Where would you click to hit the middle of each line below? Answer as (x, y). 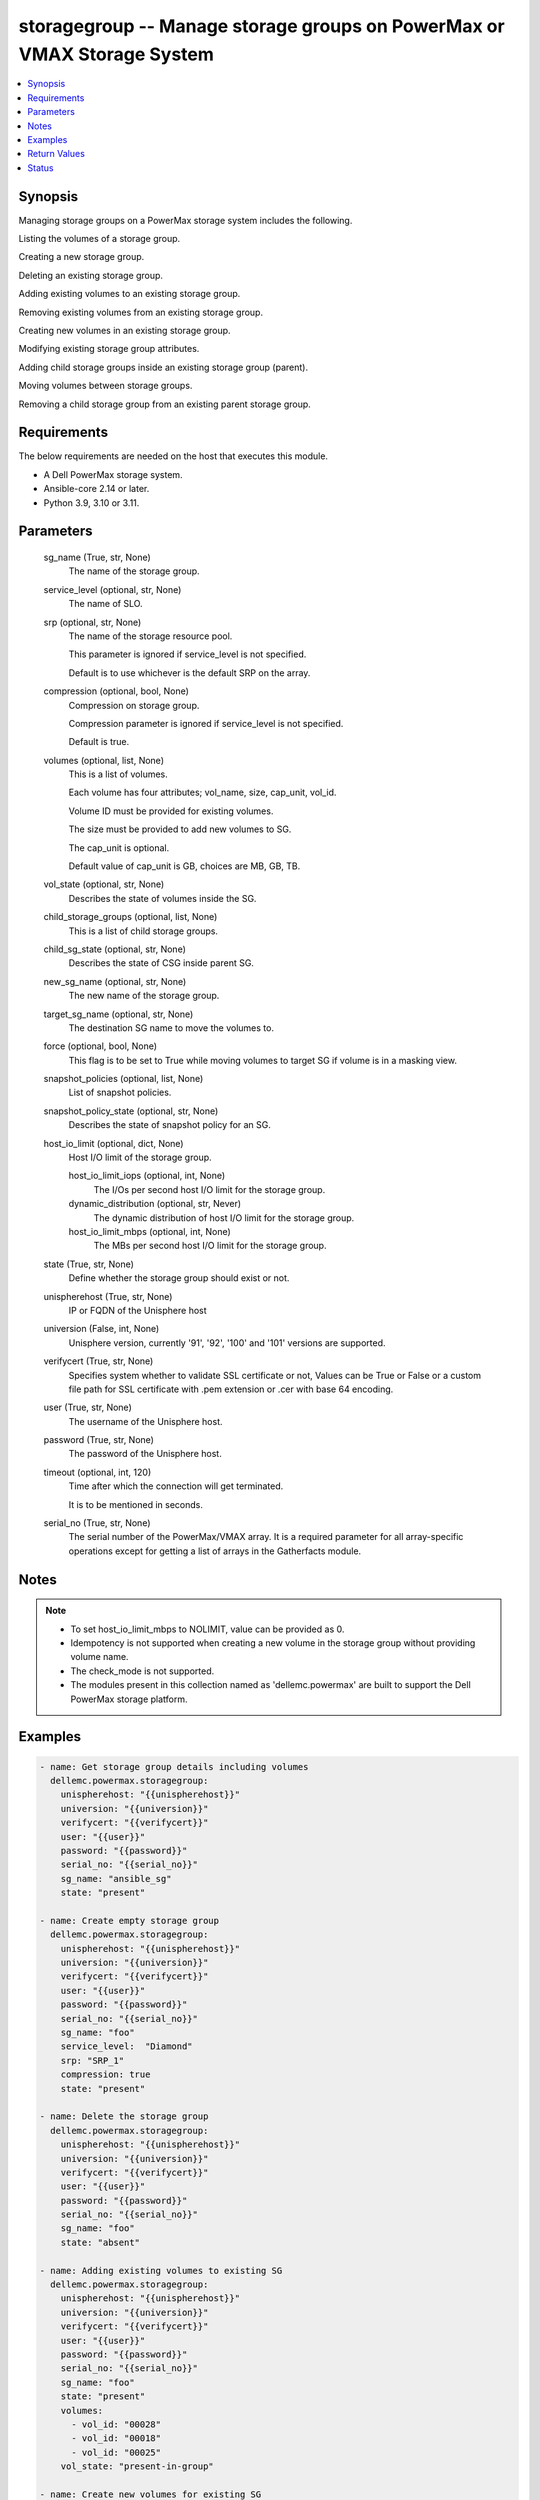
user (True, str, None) (87, 1407)
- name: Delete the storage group (124, 2116)
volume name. (99, 1657)
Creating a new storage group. (81, 257)
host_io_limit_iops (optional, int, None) (147, 1176)
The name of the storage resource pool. (150, 636)
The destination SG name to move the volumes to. (171, 1027)
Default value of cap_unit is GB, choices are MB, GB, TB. (184, 866)
